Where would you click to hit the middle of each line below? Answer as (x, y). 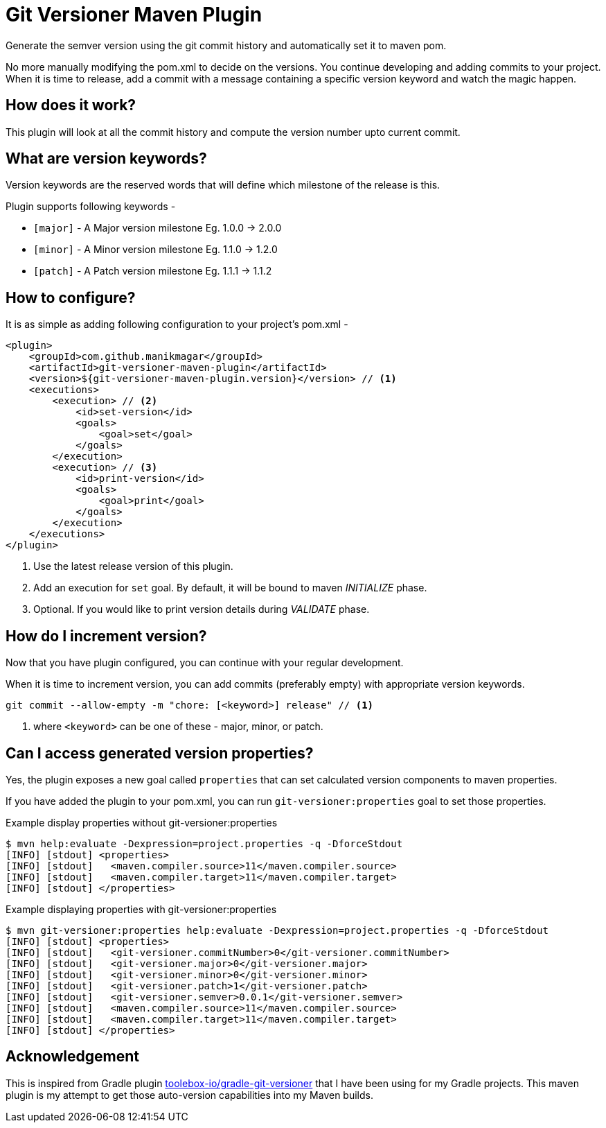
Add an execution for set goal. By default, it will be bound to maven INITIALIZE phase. (230, 588)
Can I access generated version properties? (160, 753)
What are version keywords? (106, 159)
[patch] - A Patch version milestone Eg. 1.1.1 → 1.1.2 (153, 271)
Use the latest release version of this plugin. (133, 566)
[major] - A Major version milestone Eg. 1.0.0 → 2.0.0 (158, 228)
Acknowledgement (72, 1057)
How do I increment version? (106, 636)
